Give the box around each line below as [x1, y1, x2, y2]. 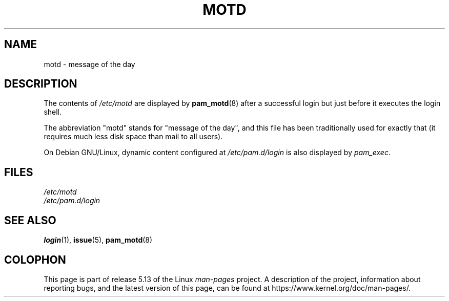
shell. [44, 107, 62, 117]
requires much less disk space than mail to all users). [44, 132, 223, 141]
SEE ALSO [4, 213, 56, 227]
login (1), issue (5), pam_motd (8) [44, 235, 153, 245]
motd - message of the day [44, 59, 135, 69]
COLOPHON [4, 253, 66, 266]
